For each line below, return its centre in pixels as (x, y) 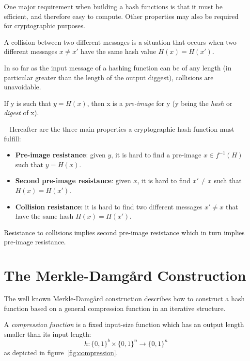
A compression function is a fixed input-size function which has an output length (124, 324)
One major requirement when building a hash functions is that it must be (113, 6)
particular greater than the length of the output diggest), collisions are (109, 77)
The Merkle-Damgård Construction (125, 275)
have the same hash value (118, 51)
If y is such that (28, 103)
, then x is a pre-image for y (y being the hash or (160, 103)
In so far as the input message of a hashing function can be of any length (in (118, 67)
